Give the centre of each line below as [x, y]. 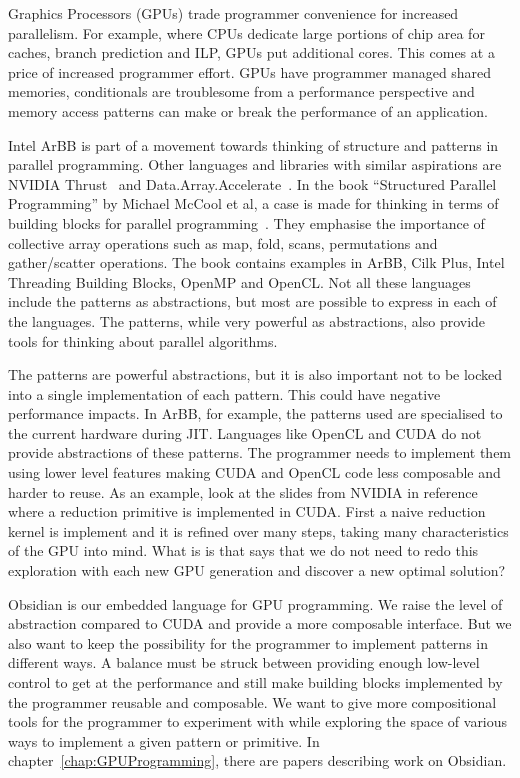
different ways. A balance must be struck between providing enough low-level [244, 662]
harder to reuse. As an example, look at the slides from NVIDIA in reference [243, 491]
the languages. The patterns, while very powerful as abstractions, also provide [247, 320]
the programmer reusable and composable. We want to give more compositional [252, 701]
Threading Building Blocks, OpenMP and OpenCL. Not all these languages [239, 281]
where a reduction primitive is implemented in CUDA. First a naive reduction [247, 511]
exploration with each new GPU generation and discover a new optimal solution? [257, 570]
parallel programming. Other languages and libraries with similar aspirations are [255, 164]
